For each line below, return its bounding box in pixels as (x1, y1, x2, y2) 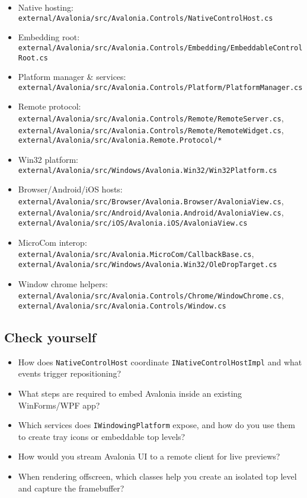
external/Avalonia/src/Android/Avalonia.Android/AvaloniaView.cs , (18, 206, 284, 219)
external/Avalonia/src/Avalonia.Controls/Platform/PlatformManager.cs (18, 83, 303, 92)
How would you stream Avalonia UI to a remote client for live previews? (18, 450, 280, 462)
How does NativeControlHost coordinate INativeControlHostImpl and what (18, 355, 302, 368)
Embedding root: (18, 31, 80, 43)
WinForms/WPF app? (18, 399, 100, 411)
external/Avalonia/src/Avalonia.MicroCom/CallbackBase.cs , (18, 248, 254, 260)
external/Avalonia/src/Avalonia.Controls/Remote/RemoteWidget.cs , (18, 123, 284, 136)
